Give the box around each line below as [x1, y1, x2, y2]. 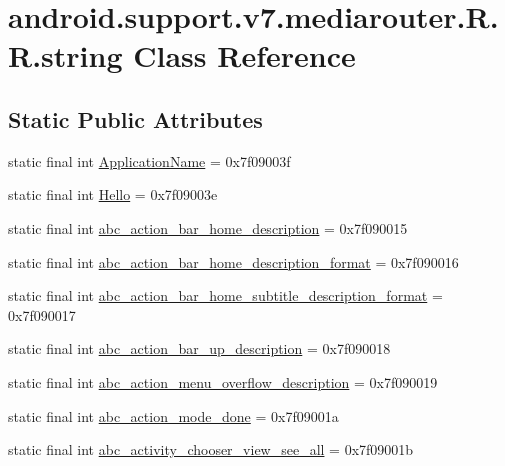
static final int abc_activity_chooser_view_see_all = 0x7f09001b [8, 439, 414, 460]
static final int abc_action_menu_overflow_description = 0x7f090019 [8, 371, 438, 392]
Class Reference [133, 35, 356, 76]
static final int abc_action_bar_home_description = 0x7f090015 [8, 217, 408, 238]
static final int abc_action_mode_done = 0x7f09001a [8, 405, 339, 426]
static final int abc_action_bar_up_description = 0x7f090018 [8, 338, 391, 359]
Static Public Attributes [8, 103, 263, 134]
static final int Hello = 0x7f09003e [8, 184, 218, 205]
